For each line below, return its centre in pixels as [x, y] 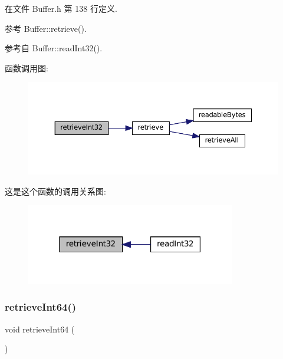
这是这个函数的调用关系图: [55, 191]
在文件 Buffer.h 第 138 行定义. [61, 8]
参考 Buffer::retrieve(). [46, 28]
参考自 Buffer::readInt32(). [54, 48]
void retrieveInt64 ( [40, 329]
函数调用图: [27, 67]
